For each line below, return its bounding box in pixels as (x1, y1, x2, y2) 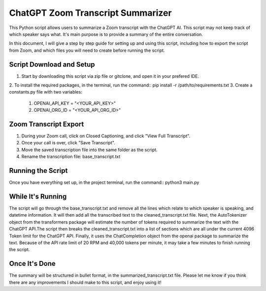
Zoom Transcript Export (9, 120, 84, 128)
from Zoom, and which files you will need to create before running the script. (9, 47, 165, 53)
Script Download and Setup (9, 60, 95, 68)
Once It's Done (9, 259, 56, 268)
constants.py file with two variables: (9, 89, 82, 95)
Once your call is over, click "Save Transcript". (21, 140, 115, 146)
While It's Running (9, 192, 67, 200)
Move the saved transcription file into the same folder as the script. (21, 147, 158, 153)
